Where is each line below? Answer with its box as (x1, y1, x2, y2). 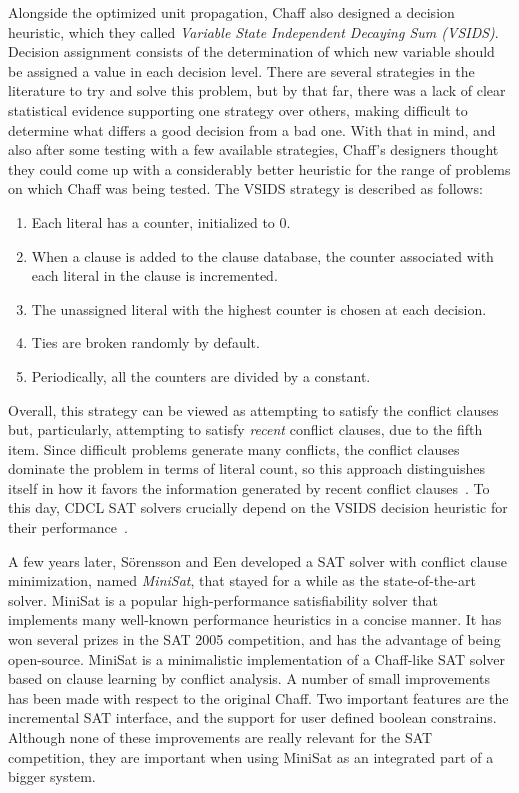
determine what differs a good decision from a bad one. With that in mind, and (8, 119, 496, 140)
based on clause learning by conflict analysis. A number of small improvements (8, 668, 491, 689)
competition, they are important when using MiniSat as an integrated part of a (8, 746, 494, 767)
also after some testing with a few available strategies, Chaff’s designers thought (8, 139, 499, 160)
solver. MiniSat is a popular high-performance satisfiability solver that (8, 589, 438, 610)
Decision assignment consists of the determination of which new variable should (8, 41, 495, 62)
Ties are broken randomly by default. (31, 332, 260, 353)
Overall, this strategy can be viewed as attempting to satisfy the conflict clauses (8, 399, 499, 420)
